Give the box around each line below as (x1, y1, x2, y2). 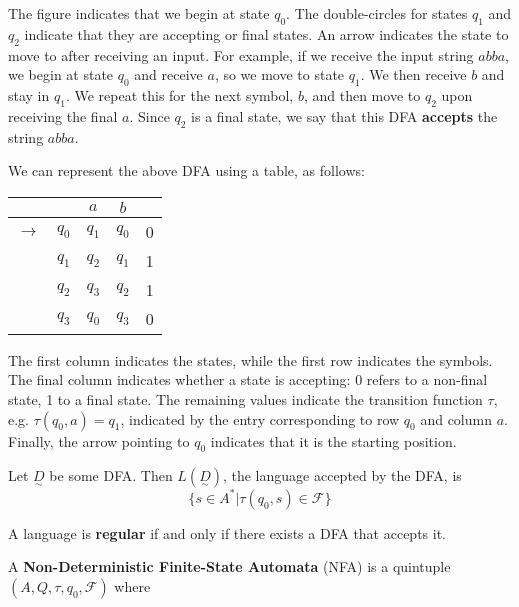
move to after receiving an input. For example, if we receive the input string (8, 44, 474, 65)
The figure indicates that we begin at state (8, 3, 270, 23)
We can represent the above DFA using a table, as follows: (8, 160, 365, 181)
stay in (8, 84, 50, 105)
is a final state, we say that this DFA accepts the (191, 105, 498, 126)
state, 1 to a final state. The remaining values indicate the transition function (8, 388, 483, 409)
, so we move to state (214, 64, 345, 85)
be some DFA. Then (49, 465, 173, 486)
